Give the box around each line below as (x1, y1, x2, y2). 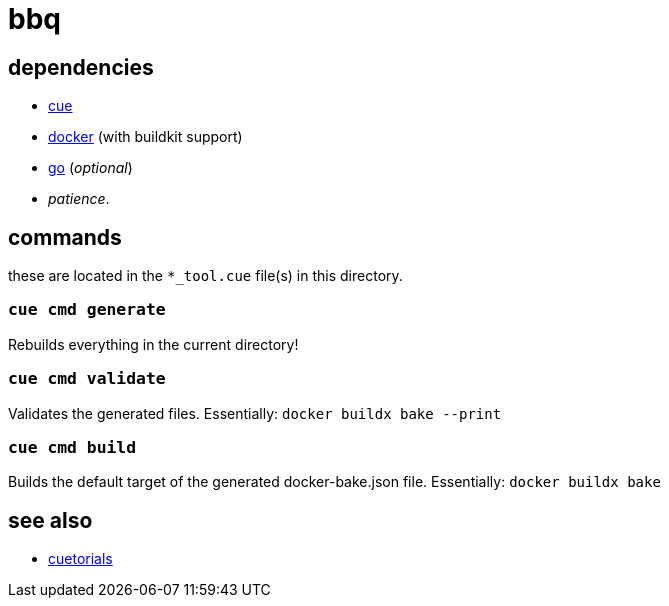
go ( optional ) (48, 159, 133, 177)
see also (8, 507, 93, 533)
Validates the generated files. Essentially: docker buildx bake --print (8, 404, 502, 422)
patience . (48, 190, 110, 208)
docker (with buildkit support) (48, 128, 243, 146)
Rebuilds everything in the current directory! (8, 335, 299, 353)
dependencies (8, 54, 154, 80)
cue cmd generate (8, 300, 166, 320)
